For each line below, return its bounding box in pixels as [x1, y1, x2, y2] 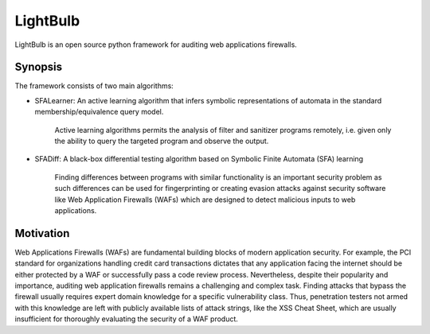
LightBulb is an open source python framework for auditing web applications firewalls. [14, 40, 298, 49]
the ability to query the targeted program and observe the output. [54, 136, 269, 146]
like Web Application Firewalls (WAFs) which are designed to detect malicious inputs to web [54, 195, 356, 204]
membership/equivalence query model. [34, 107, 164, 117]
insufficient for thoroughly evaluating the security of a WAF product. [14, 314, 239, 324]
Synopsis [14, 60, 63, 74]
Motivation [14, 227, 70, 240]
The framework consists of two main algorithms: [14, 81, 174, 91]
